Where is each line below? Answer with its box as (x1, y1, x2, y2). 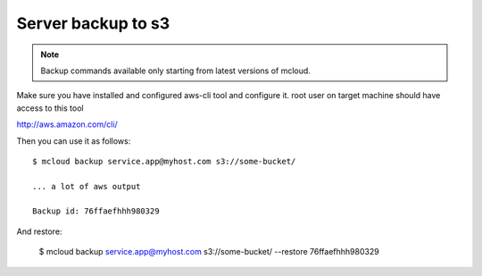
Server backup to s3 (16, 13, 170, 33)
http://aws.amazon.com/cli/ (16, 119, 118, 130)
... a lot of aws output (32, 181, 141, 191)
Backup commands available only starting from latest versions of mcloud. (40, 65, 312, 76)
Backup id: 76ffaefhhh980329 (32, 206, 160, 216)
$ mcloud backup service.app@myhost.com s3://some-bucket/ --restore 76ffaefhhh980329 (38, 247, 379, 257)
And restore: (16, 226, 62, 237)
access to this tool (16, 103, 84, 113)
